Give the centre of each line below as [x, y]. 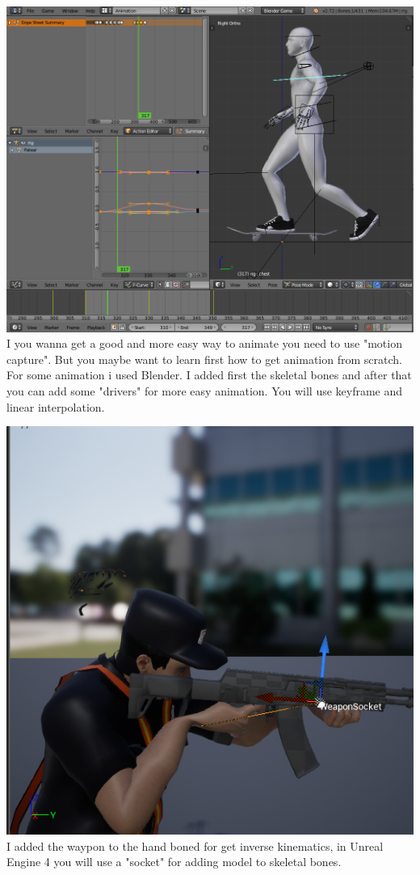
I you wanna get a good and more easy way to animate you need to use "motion [204, 343]
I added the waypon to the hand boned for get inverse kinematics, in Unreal [195, 845]
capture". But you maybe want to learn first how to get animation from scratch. [204, 359]
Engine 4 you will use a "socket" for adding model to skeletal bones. [174, 862]
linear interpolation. [56, 406]
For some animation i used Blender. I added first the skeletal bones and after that [209, 375]
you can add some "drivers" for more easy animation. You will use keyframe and [205, 390]
